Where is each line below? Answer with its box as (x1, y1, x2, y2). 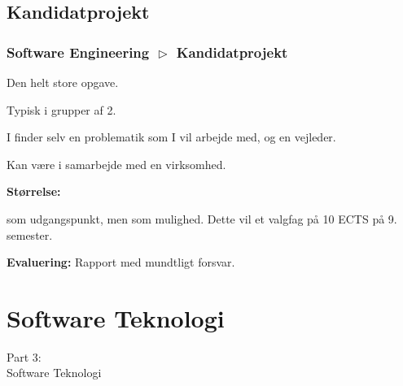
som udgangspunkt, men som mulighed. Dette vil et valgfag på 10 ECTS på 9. (7, 210, 397, 227)
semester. (7, 226, 53, 243)
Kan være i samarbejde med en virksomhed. (7, 155, 226, 172)
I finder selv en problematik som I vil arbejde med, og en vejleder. (7, 128, 336, 145)
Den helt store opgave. (7, 74, 119, 90)
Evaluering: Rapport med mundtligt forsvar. (7, 254, 235, 271)
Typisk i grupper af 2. (7, 101, 116, 118)
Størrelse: (7, 183, 61, 200)
